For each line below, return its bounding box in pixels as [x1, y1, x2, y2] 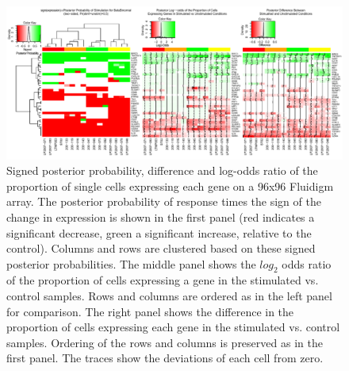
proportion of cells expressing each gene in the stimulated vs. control [6, 319, 340, 335]
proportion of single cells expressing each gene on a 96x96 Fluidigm [6, 177, 334, 194]
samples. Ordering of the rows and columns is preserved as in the [6, 334, 323, 350]
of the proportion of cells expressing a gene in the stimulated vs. [6, 272, 319, 288]
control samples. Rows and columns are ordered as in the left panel [6, 288, 332, 304]
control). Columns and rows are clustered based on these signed [6, 240, 316, 257]
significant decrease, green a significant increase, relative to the [6, 224, 312, 241]
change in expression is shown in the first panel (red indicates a [6, 208, 315, 225]
